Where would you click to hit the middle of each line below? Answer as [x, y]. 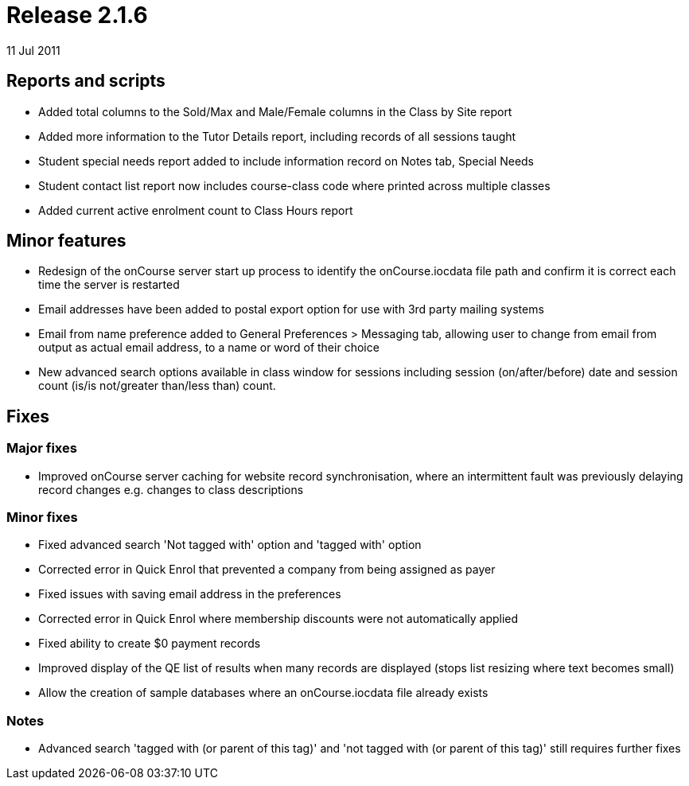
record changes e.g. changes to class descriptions [171, 489]
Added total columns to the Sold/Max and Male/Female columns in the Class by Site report [275, 111]
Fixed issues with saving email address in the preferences [190, 594]
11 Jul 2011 [33, 50]
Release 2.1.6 [77, 15]
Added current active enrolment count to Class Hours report [196, 210]
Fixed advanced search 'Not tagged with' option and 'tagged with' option [230, 545]
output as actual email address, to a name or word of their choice [209, 348]
